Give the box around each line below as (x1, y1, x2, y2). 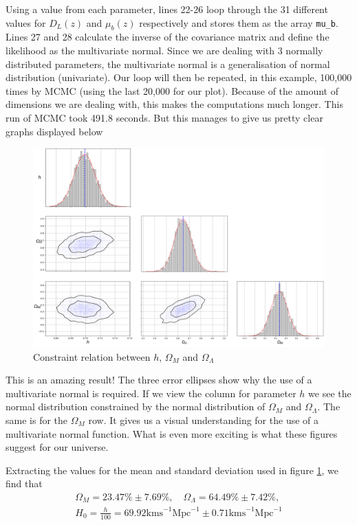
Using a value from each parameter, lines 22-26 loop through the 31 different (6, 2, 328, 16)
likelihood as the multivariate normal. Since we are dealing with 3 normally (6, 43, 323, 57)
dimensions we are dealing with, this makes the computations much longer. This (6, 97, 343, 111)
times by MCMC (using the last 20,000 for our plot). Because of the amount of (6, 83, 338, 98)
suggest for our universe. (6, 440, 109, 454)
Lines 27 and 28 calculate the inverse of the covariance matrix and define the (6, 30, 329, 44)
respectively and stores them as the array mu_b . (139, 15, 338, 30)
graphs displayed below (6, 124, 103, 138)
